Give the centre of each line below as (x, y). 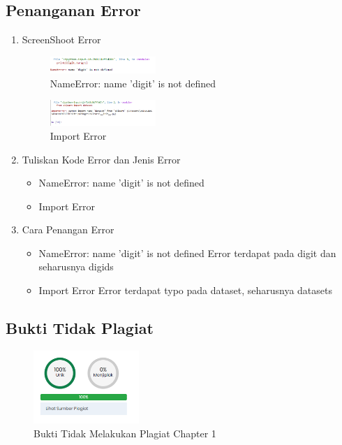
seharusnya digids (76, 267)
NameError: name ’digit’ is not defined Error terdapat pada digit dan (187, 253)
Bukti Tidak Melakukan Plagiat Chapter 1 (125, 433)
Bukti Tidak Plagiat (80, 328)
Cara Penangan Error (68, 229)
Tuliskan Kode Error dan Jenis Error (101, 159)
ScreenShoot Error (61, 39)
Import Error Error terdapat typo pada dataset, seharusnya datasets (185, 290)
